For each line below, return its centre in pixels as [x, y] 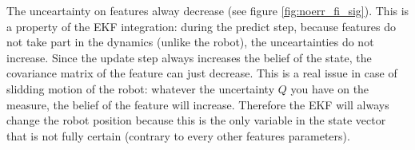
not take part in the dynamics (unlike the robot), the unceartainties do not [190, 42]
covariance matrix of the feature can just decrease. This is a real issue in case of [202, 73]
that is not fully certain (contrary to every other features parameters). [178, 135]
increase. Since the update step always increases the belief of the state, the [189, 57]
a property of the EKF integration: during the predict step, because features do [202, 26]
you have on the [330, 88]
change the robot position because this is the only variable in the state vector [196, 120]
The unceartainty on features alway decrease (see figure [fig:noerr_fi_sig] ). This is [208, 10]
